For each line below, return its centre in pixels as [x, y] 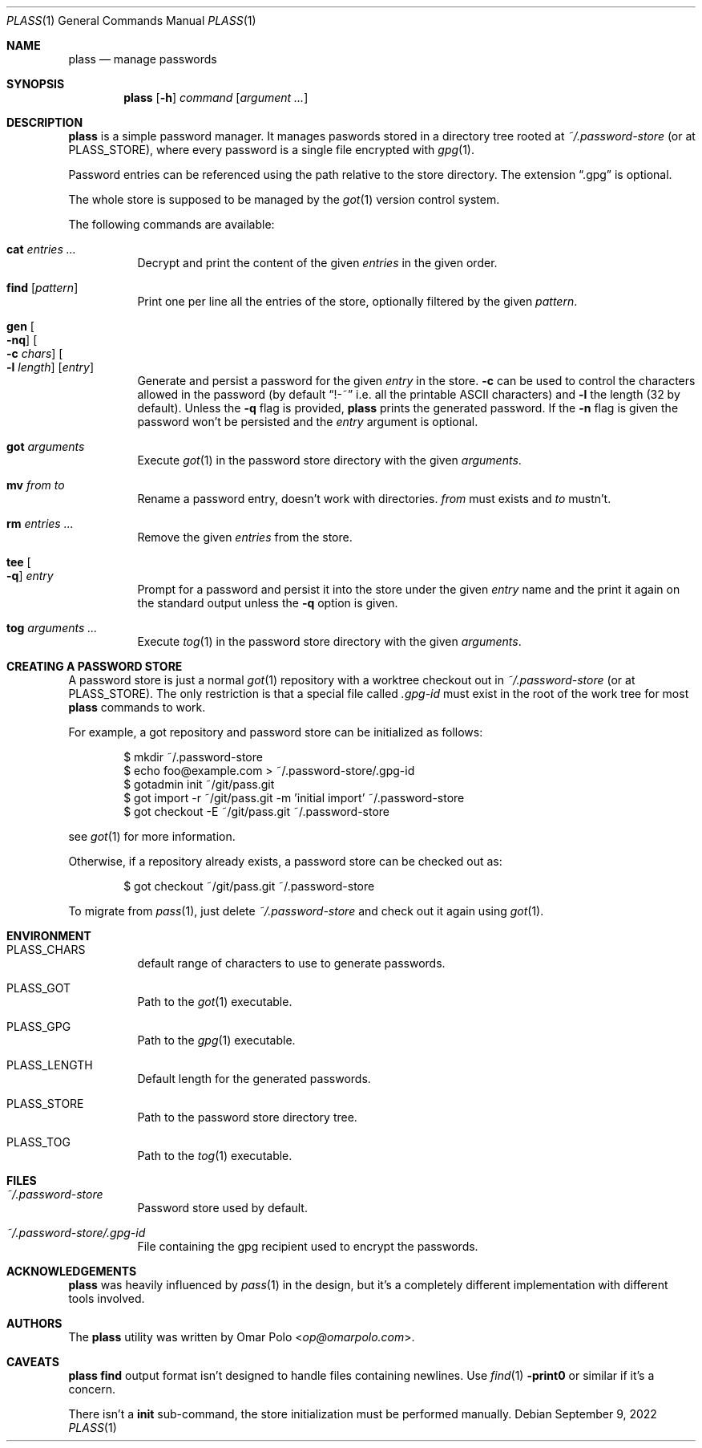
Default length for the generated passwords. [254, 1079]
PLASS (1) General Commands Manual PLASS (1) [131, 20]
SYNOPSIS [36, 84]
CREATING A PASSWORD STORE [95, 666]
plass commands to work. [137, 707]
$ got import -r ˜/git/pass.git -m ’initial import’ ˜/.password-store [294, 798]
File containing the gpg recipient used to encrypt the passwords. [308, 1246]
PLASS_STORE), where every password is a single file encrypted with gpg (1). [272, 150]
